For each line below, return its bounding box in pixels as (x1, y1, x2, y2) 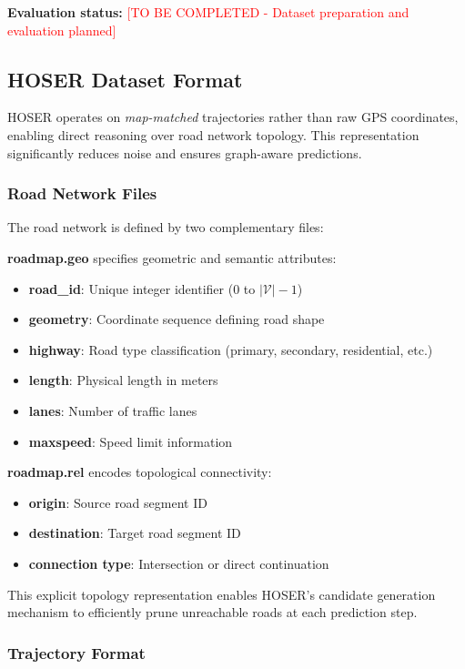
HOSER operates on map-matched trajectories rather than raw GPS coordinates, (7, 107, 459, 127)
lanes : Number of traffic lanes (28, 400, 197, 420)
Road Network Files (7, 182, 157, 205)
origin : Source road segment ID (28, 492, 207, 512)
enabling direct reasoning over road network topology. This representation (7, 125, 420, 144)
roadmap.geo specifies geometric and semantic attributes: (7, 248, 337, 267)
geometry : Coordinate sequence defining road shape (28, 309, 325, 329)
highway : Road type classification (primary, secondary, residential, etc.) (28, 340, 433, 359)
